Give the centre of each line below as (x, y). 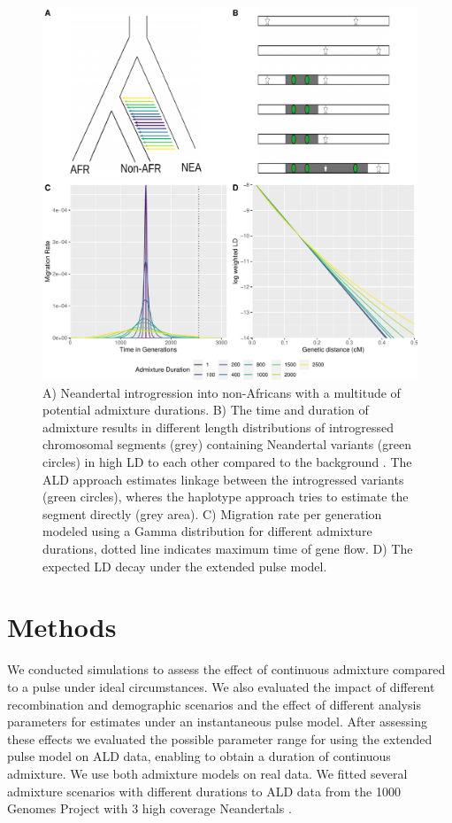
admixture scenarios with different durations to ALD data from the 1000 (204, 791)
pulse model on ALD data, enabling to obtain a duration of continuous (199, 756)
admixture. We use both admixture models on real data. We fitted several (207, 773)
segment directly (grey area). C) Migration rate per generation (212, 513)
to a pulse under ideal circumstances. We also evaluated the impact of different (221, 686)
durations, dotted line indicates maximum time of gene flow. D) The (228, 549)
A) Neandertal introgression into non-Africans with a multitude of (222, 392)
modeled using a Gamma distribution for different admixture (207, 531)
